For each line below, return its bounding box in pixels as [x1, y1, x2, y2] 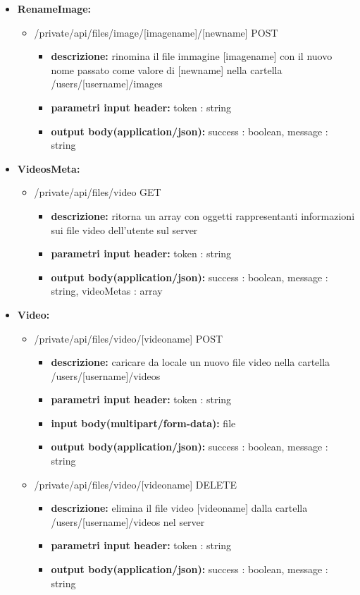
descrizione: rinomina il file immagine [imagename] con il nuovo [51, 49, 333, 63]
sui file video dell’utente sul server [51, 222, 198, 237]
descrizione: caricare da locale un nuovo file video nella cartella [51, 355, 330, 369]
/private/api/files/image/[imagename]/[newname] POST [34, 25, 278, 39]
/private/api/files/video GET [34, 185, 161, 200]
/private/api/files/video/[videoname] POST [34, 331, 223, 345]
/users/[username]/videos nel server [51, 514, 205, 529]
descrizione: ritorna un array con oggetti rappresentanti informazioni [51, 208, 355, 223]
